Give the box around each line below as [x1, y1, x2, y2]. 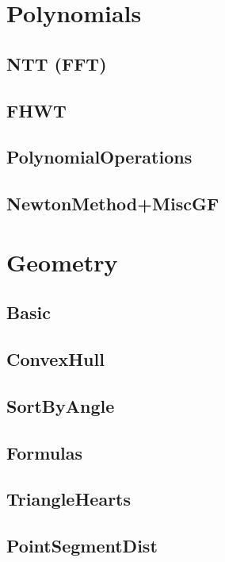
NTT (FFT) [6, 51, 107, 75]
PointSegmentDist [6, 533, 158, 558]
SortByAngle [6, 393, 115, 418]
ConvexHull [6, 347, 105, 371]
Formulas [6, 440, 83, 464]
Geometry [6, 245, 118, 278]
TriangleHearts [6, 487, 132, 511]
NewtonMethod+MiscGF [6, 191, 219, 216]
